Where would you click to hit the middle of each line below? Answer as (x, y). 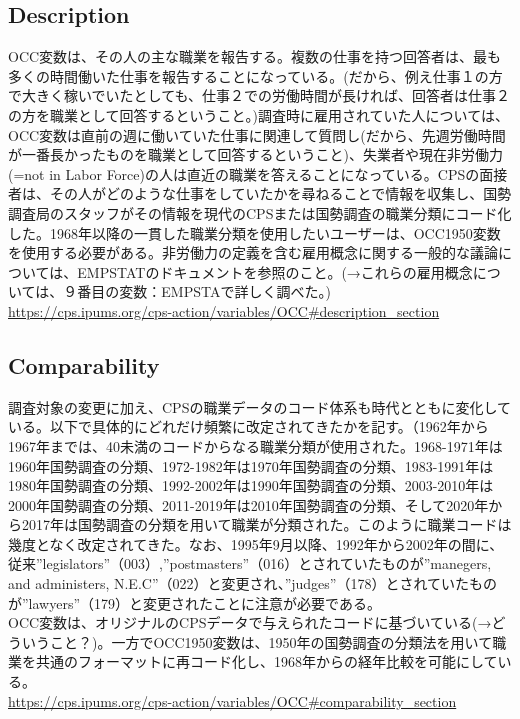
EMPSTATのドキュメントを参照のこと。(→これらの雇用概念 (275, 271)
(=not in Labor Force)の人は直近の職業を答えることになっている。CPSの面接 (258, 173)
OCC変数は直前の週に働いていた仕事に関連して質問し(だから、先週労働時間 (257, 134)
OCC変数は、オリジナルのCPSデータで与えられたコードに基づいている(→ (250, 622)
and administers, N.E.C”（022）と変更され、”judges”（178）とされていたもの (253, 583)
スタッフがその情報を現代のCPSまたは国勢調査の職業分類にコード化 (287, 212)
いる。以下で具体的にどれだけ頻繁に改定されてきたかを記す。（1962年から (248, 426)
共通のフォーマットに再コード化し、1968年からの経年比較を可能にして (266, 661)
